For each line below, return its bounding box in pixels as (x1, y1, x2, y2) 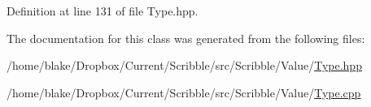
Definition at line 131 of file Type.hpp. (7, 2, 199, 19)
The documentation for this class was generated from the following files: (7, 29, 365, 46)
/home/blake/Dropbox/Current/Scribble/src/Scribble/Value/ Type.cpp (7, 83, 361, 101)
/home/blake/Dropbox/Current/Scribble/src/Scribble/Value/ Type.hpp (7, 57, 362, 74)
